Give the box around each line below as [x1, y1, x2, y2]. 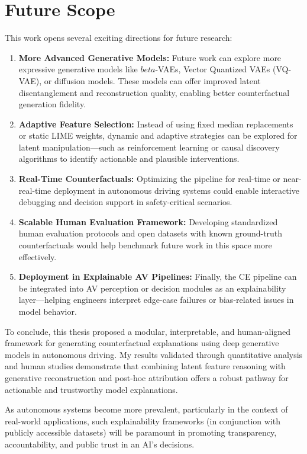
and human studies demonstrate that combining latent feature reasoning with [5, 360, 286, 372]
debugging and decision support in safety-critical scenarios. [18, 196, 232, 208]
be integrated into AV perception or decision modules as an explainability [18, 282, 286, 294]
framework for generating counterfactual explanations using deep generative [5, 337, 279, 349]
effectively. [18, 250, 57, 263]
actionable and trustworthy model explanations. [5, 383, 178, 395]
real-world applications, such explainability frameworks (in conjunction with [5, 414, 280, 427]
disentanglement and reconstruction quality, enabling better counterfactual [18, 86, 290, 98]
